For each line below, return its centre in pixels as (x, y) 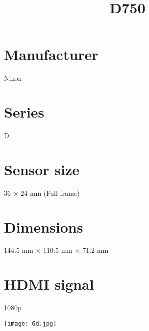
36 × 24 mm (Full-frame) (42, 193)
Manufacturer (51, 54)
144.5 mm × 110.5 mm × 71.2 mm (56, 250)
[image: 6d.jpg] (30, 323)
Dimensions (44, 226)
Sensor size (42, 169)
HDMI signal (49, 284)
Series (24, 112)
